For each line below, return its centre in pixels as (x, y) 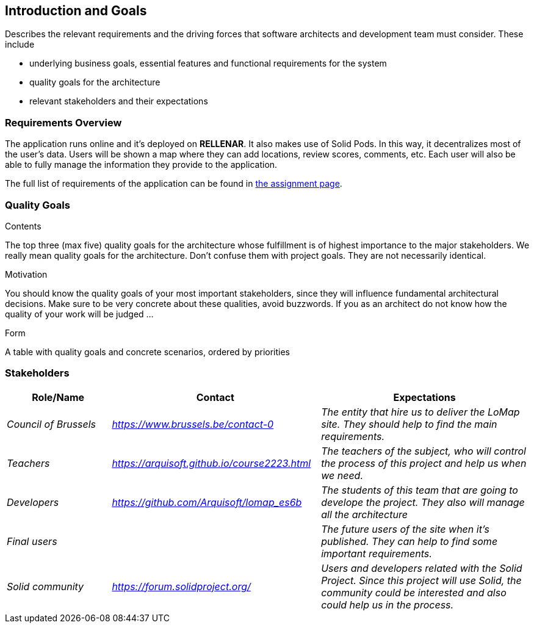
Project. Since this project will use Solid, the (421, 580)
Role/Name (58, 397)
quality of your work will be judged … (79, 314)
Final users (32, 541)
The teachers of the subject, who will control (424, 451)
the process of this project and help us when (424, 463)
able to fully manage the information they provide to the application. (141, 165)
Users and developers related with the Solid (422, 568)
